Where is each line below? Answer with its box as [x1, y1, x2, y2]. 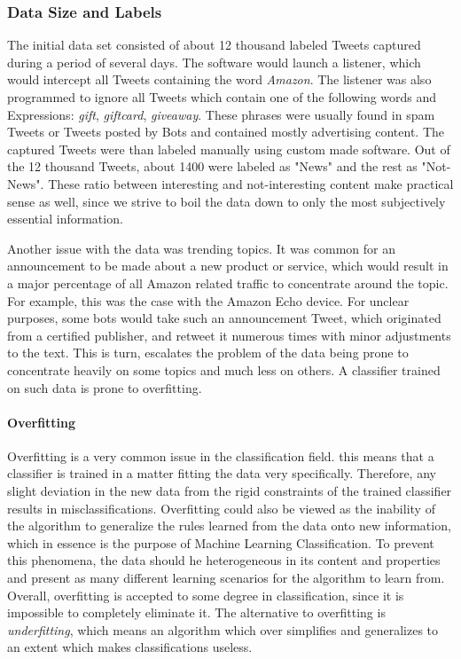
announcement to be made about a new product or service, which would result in [7, 256, 449, 275]
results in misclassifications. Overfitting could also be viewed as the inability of [7, 498, 435, 517]
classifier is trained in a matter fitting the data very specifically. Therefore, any [7, 464, 436, 482]
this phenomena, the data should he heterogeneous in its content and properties [7, 551, 441, 569]
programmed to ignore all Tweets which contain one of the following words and [7, 88, 437, 106]
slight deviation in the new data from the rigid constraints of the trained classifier [7, 482, 452, 500]
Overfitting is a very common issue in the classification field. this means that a [7, 446, 434, 465]
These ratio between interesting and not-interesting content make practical [48, 174, 454, 192]
